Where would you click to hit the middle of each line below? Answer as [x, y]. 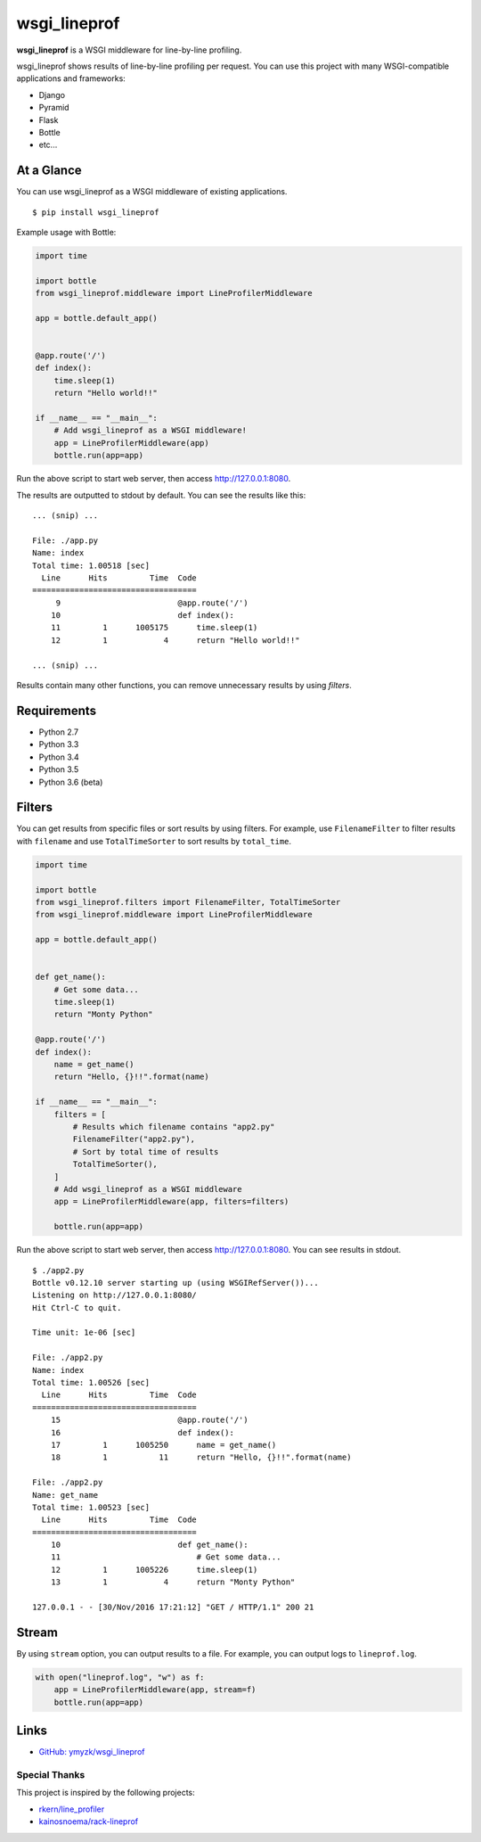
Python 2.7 [59, 732]
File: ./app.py [65, 540]
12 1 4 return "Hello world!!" [175, 640]
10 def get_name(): [149, 1545]
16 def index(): [143, 1432]
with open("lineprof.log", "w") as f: [120, 1677]
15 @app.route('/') [149, 1420]
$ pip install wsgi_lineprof [96, 212]
